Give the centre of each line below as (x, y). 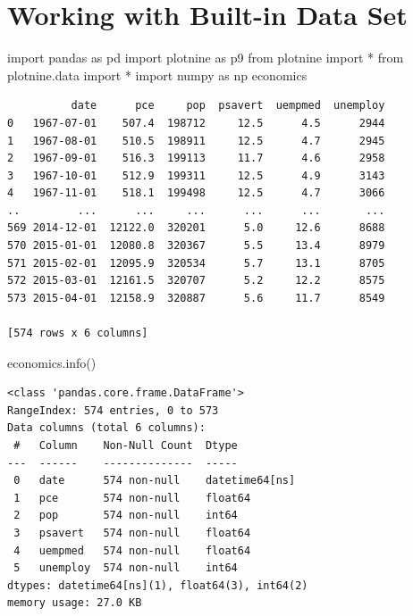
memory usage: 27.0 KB (75, 603)
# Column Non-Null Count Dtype (126, 445)
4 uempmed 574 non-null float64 (132, 550)
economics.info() (52, 362)
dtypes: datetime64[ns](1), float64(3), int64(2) (158, 585)
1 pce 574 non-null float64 (132, 498)
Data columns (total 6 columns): (106, 428)
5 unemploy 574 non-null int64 (126, 568)
